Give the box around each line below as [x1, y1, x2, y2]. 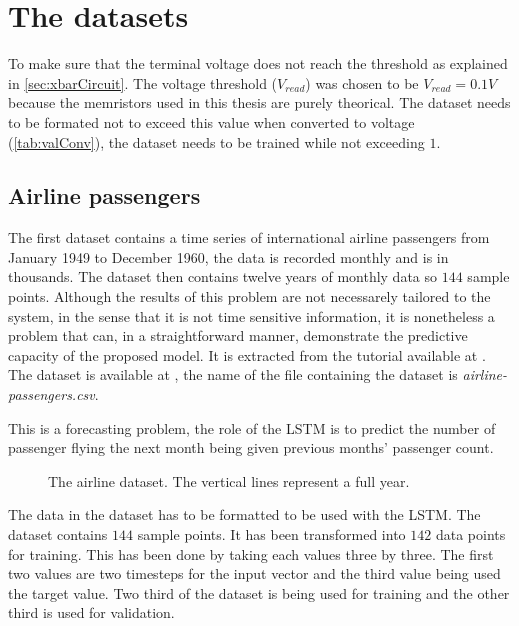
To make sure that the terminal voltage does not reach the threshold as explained [8, 53, 508, 74]
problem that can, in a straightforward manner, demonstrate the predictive [8, 325, 468, 346]
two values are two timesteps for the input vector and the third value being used [8, 563, 501, 584]
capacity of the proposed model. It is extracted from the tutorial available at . [8, 344, 486, 365]
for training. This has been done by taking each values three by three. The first [8, 543, 494, 564]
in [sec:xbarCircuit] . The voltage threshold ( [8, 72, 278, 93]
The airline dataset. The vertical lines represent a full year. [48, 470, 410, 491]
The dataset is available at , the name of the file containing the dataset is [8, 364, 458, 385]
